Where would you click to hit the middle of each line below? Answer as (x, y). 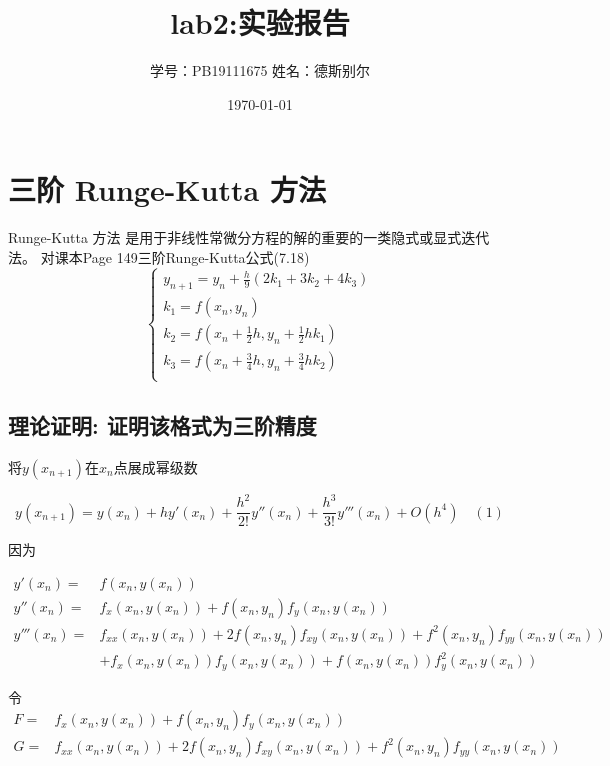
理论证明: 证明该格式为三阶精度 (162, 424)
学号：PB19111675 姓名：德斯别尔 (260, 70)
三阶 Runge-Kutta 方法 (167, 189)
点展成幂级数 (155, 466)
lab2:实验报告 (260, 22)
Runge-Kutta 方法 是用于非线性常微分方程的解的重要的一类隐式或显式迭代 (249, 237)
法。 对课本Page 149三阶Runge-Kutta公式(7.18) (159, 256)
